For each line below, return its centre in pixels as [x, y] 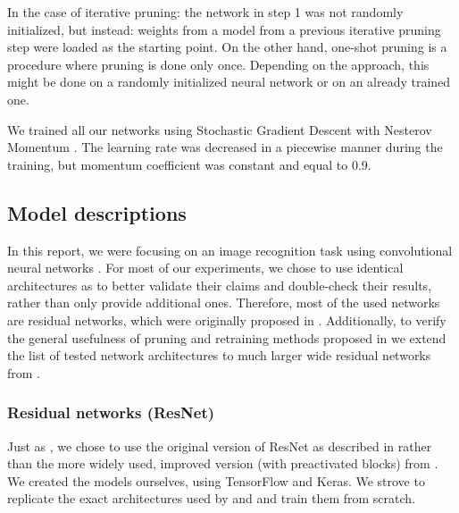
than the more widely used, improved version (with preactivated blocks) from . [223, 463]
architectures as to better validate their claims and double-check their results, [220, 285]
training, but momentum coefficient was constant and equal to [178, 164]
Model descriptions [97, 212]
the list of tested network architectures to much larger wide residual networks [219, 355]
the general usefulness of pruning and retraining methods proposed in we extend [227, 337]
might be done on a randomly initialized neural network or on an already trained [229, 82]
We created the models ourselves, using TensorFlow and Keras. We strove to [216, 480]
